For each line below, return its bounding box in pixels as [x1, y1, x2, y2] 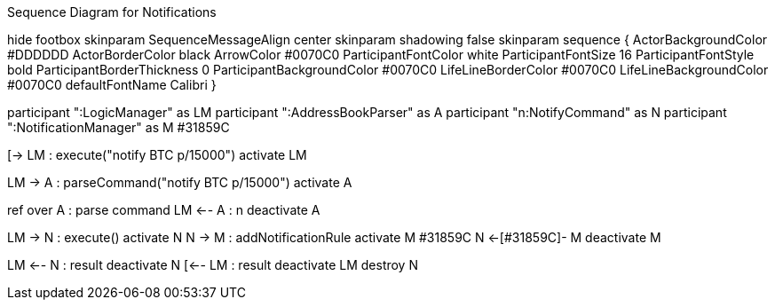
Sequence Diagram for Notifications [7, 4, 217, 20]
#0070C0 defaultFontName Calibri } [7, 77, 217, 92]
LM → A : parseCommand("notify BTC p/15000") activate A [7, 175, 352, 190]
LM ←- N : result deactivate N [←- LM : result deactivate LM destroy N [7, 257, 418, 272]
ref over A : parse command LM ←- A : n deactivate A [7, 202, 320, 217]
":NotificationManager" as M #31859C [7, 120, 230, 135]
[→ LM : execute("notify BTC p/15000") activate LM [7, 147, 307, 162]
